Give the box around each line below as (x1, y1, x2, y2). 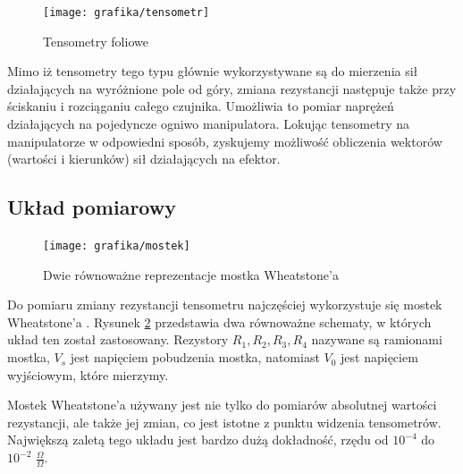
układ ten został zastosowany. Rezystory (7, 330, 229, 349)
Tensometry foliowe (43, 31, 148, 50)
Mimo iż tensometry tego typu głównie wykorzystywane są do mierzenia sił (7, 62, 418, 80)
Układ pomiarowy (7, 193, 176, 221)
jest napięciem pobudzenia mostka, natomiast (70, 348, 320, 367)
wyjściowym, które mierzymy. (7, 365, 169, 384)
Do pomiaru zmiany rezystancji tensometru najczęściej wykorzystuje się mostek (7, 295, 442, 314)
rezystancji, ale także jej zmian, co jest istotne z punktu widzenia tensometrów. (7, 412, 442, 431)
